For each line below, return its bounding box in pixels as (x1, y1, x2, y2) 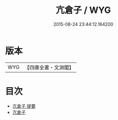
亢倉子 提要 (12, 103, 36, 109)
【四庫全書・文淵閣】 (24, 64, 74, 71)
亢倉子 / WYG (56, 4, 111, 16)
